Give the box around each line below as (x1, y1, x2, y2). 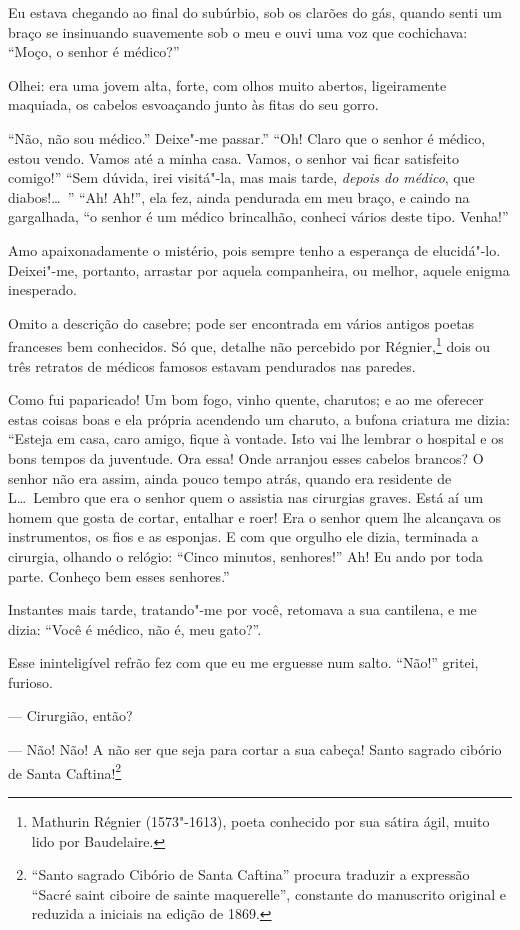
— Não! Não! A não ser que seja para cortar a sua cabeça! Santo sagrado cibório (8, 739, 502, 760)
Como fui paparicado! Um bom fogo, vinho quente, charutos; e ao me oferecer (8, 389, 484, 410)
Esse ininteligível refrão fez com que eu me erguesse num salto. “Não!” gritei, (8, 652, 479, 673)
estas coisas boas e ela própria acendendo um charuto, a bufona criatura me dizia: (8, 408, 510, 429)
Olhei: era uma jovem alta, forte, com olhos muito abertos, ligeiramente (8, 74, 447, 95)
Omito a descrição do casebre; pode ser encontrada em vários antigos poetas (8, 312, 475, 333)
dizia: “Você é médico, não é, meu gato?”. (8, 618, 262, 639)
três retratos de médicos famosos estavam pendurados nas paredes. (8, 355, 416, 376)
